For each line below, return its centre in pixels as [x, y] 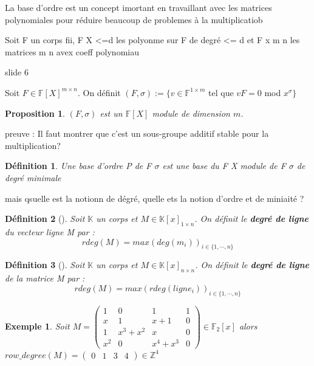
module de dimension [191, 113]
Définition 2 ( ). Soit [45, 219]
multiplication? [33, 145]
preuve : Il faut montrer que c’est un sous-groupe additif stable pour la [137, 133]
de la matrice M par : [45, 278]
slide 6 [17, 72]
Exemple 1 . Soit [37, 326]
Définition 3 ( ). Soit [45, 265]
